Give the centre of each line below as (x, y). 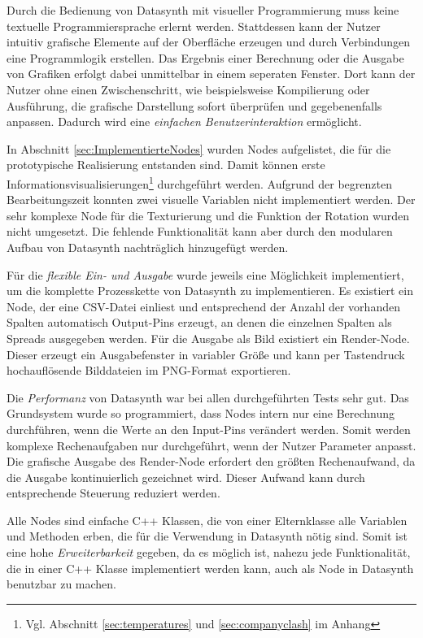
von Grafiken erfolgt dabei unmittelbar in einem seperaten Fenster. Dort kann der (211, 74)
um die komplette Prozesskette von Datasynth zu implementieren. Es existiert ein (210, 291)
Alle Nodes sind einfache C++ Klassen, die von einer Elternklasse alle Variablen (207, 520)
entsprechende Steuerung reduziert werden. (113, 493)
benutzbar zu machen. (61, 584)
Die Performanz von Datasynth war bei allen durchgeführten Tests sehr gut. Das (208, 397)
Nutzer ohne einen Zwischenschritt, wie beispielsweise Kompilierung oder (188, 89)
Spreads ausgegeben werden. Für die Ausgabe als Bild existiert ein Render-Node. (208, 338)
